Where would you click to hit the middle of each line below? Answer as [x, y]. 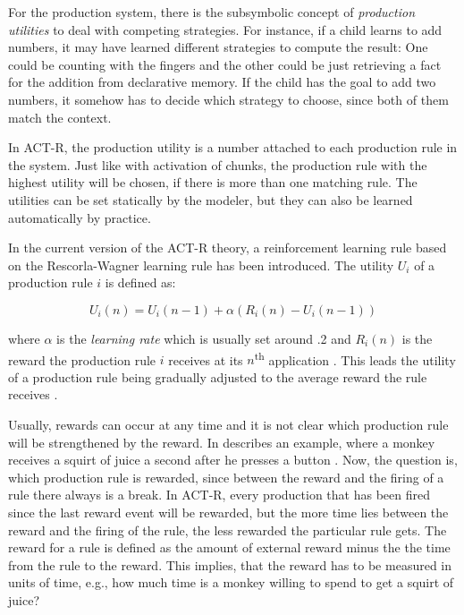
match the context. [60, 117]
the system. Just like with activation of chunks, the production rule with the [218, 164]
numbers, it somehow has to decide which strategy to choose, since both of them [228, 99]
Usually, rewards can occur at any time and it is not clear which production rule [228, 424]
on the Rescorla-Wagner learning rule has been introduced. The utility [201, 265]
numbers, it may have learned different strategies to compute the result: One [218, 47]
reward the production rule [82, 359]
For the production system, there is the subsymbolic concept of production [212, 12]
